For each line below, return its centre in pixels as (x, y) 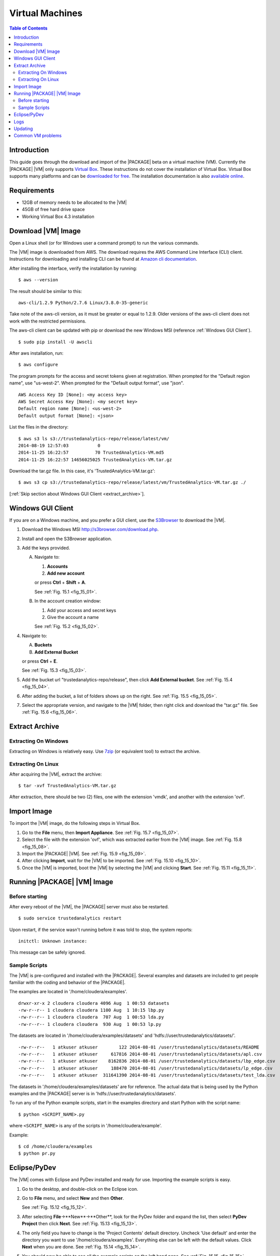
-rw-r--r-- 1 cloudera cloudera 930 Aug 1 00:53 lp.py (90, 1024)
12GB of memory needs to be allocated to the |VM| (74, 202)
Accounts (57, 566)
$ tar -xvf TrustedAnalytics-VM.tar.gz (67, 786)
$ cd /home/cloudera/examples (56, 1146)
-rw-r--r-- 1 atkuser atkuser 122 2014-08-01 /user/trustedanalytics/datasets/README (139, 1047)
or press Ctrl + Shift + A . (60, 582)
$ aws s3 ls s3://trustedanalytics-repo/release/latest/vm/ (94, 439)
